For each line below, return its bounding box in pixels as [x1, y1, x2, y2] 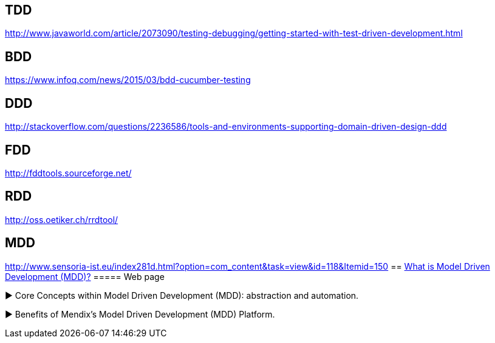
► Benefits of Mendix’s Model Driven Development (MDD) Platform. [5, 308, 275, 319]
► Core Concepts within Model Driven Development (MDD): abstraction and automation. [5, 290, 359, 301]
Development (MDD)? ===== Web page [5, 271, 165, 282]
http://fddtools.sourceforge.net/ [5, 167, 132, 178]
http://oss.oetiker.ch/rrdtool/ [5, 214, 118, 225]
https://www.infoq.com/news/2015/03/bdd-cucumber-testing [5, 75, 251, 85]
